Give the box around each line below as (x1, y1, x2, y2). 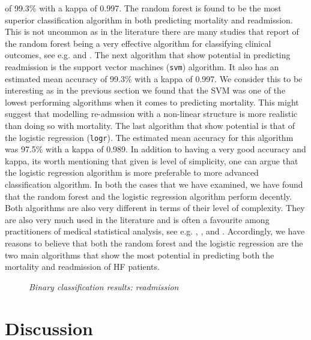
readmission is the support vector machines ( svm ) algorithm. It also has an (5, 60, 279, 73)
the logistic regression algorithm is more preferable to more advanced (5, 166, 259, 179)
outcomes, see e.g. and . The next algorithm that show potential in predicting (5, 49, 291, 61)
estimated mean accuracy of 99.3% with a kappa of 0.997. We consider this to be (5, 72, 303, 85)
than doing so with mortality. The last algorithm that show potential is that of (5, 119, 295, 131)
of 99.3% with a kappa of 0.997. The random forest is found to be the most (5, 2, 282, 14)
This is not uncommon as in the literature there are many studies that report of (5, 25, 299, 38)
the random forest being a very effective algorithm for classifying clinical (5, 37, 271, 49)
